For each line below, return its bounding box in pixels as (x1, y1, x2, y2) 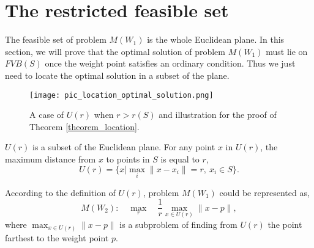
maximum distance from (5, 152, 96, 165)
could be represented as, (219, 186, 310, 199)
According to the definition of (5, 186, 116, 199)
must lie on (266, 45, 308, 57)
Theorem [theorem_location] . (29, 120, 140, 133)
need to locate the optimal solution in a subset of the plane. (5, 68, 230, 81)
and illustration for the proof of (159, 108, 277, 121)
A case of (29, 108, 64, 121)
